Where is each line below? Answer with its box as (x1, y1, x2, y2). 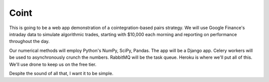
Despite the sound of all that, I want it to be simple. (9, 70, 114, 76)
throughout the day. (9, 39, 50, 44)
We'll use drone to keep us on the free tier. (9, 61, 97, 67)
